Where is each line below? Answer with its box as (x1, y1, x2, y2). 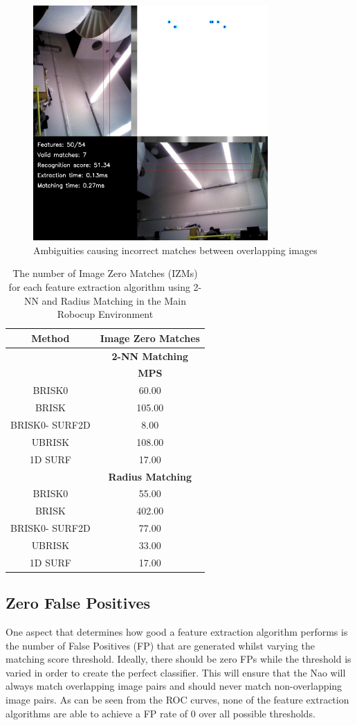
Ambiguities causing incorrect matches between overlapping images (33, 242, 318, 257)
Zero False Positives (6, 592, 151, 614)
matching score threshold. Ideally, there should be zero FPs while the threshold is (6, 652, 351, 666)
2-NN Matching (111, 348, 189, 363)
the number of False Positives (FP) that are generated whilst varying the (6, 638, 315, 652)
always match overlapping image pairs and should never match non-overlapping (6, 679, 342, 693)
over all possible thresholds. (199, 706, 315, 720)
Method (31, 330, 70, 345)
